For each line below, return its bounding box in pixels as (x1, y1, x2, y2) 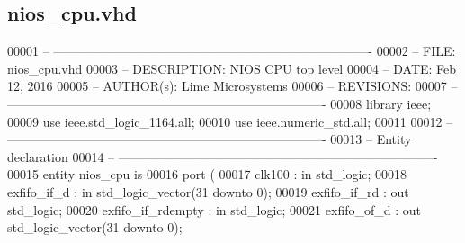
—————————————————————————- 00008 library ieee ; (7, 94, 432, 112)
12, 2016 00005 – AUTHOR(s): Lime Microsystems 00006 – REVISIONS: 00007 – (7, 76, 458, 95)
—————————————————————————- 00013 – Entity (7, 130, 412, 148)
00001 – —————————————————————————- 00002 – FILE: (7, 41, 456, 60)
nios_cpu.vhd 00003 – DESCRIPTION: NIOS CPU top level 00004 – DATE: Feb (7, 58, 457, 77)
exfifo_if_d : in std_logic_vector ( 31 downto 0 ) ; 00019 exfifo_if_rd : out (7, 182, 409, 201)
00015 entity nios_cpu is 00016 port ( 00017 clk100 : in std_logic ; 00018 (7, 165, 407, 184)
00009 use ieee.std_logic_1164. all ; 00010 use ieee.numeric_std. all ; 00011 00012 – (7, 112, 453, 130)
